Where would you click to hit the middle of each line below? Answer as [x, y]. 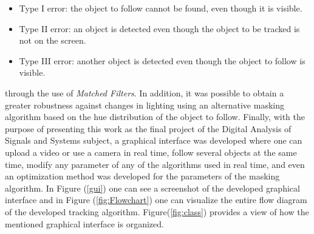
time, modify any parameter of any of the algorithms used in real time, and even [155, 164]
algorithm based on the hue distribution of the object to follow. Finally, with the [155, 117]
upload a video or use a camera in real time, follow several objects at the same [151, 152]
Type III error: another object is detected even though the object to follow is [162, 60]
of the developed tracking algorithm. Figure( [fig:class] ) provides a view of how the [157, 211]
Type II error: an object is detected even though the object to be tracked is [159, 28]
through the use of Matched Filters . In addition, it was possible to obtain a [145, 92]
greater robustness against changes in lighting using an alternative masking [145, 105]
